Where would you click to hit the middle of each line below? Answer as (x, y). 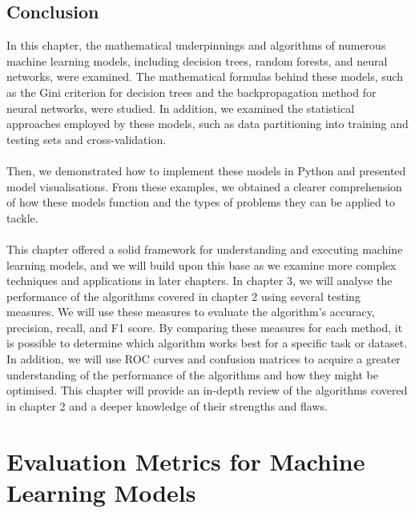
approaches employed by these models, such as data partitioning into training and (207, 124)
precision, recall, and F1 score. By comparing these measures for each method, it (205, 327)
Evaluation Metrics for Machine (186, 461)
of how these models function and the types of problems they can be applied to (201, 202)
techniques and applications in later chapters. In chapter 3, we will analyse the (199, 281)
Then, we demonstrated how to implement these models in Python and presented (206, 170)
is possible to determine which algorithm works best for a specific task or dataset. (207, 343)
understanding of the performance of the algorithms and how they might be (192, 374)
